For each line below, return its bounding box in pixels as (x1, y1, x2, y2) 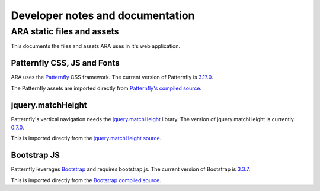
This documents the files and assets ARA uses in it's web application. (11, 43, 181, 50)
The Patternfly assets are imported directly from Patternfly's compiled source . (11, 85, 202, 92)
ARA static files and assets (11, 26, 119, 37)
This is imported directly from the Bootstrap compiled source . (11, 176, 161, 183)
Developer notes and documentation (11, 9, 195, 22)
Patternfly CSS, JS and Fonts (11, 58, 120, 68)
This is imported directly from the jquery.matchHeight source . (11, 135, 162, 142)
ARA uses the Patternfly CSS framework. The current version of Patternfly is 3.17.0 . (11, 74, 213, 81)
